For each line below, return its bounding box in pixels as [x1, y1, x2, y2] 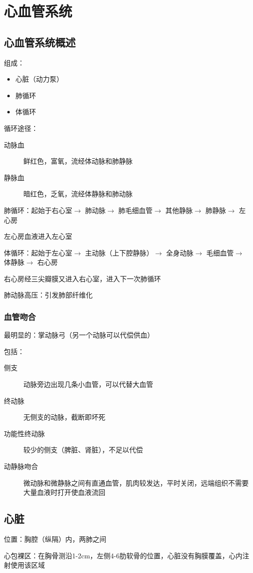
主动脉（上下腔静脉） [85, 247, 154, 257]
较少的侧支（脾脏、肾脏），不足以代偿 [23, 445, 143, 455]
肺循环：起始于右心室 [4, 205, 72, 215]
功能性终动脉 [4, 428, 45, 438]
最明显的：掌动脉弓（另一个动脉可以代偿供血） [4, 330, 154, 340]
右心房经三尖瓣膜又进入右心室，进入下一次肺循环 [4, 273, 161, 283]
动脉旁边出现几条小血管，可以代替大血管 [23, 379, 153, 389]
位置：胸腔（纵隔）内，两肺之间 [4, 534, 106, 544]
